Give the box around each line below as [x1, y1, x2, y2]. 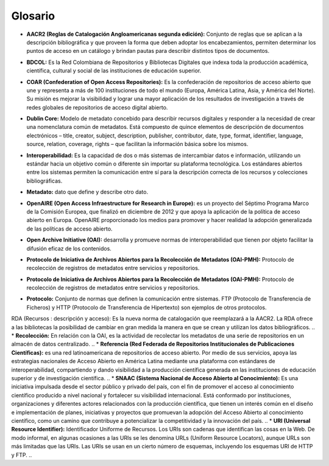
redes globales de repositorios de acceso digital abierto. [26, 103, 168, 111]
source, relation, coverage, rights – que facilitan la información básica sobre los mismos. [26, 141, 249, 148]
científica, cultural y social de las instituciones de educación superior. [26, 67, 202, 74]
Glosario [11, 9, 55, 23]
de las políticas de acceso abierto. [26, 225, 113, 232]
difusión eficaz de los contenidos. [26, 245, 112, 252]
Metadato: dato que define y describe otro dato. [26, 189, 149, 196]
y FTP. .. [11, 451, 32, 459]
